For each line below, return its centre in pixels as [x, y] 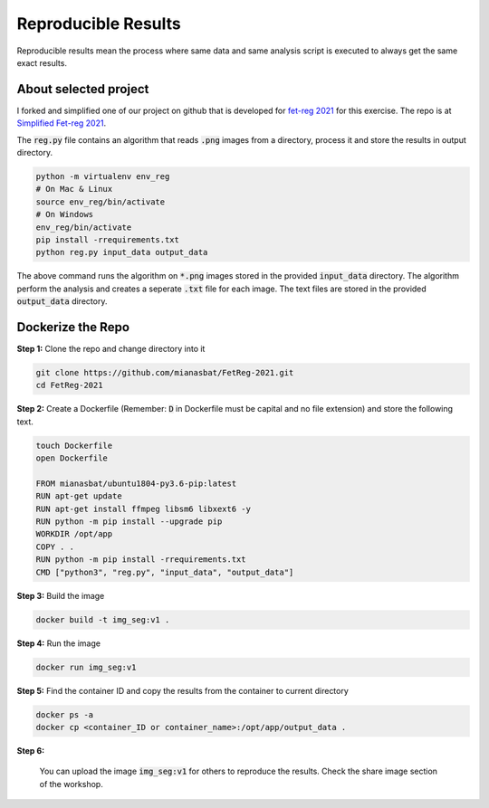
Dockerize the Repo [73, 327]
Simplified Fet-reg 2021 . [62, 123]
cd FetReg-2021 [69, 385]
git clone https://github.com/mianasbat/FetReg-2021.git [165, 372]
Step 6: [31, 750]
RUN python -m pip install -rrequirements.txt [141, 560]
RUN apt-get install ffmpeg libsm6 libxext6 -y [143, 509]
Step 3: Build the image [61, 595]
